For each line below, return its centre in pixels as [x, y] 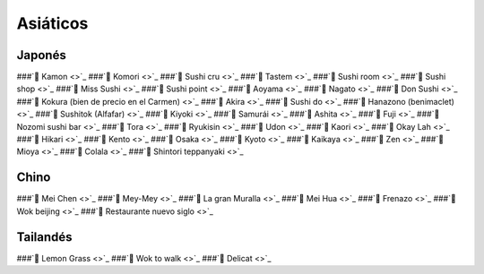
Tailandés [44, 237]
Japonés [41, 55]
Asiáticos [52, 23]
